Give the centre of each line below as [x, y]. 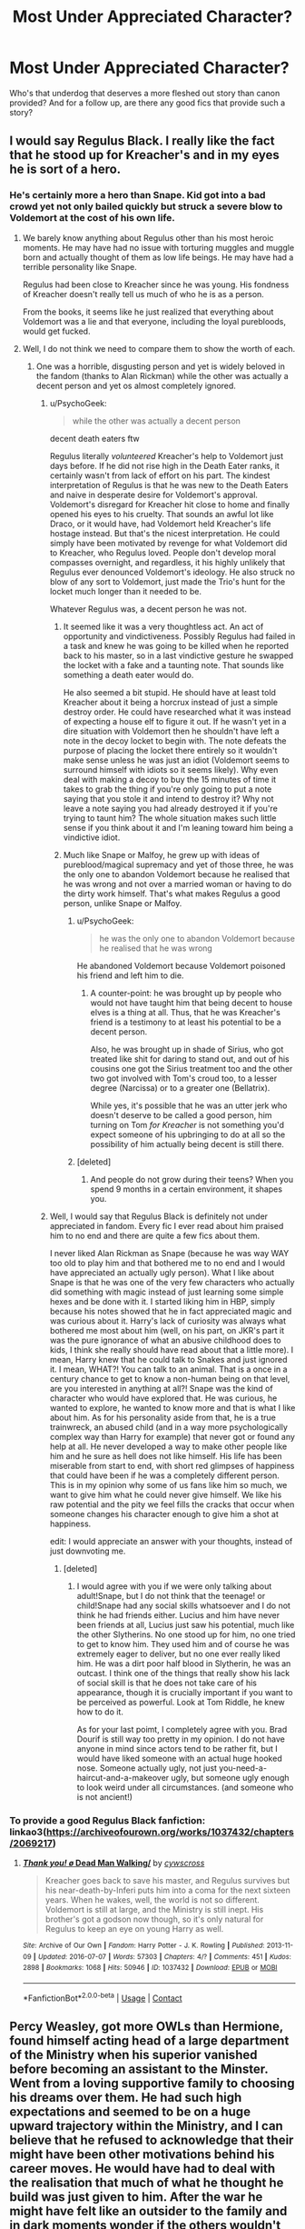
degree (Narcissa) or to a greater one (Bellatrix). [180, 1087]
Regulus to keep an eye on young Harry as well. [134, 1928]
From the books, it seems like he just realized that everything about [148, 312]
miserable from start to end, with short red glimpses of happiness [172, 1465]
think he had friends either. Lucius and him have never [178, 1614]
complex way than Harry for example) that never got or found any [172, 1436]
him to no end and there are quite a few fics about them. [155, 1235]
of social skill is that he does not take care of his [167, 1683]
